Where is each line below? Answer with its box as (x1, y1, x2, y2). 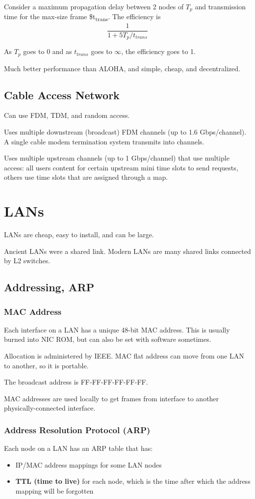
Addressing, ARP (4, 279, 95, 295)
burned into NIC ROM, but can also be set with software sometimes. (4, 334, 211, 344)
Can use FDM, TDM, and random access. (4, 110, 130, 120)
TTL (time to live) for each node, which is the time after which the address (15, 476, 251, 486)
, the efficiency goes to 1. (121, 46, 196, 56)
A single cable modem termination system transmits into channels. (4, 136, 204, 146)
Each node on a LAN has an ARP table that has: (4, 443, 153, 453)
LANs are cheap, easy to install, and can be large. (4, 229, 154, 240)
